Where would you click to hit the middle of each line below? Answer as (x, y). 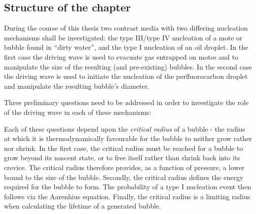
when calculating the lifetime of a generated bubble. (83, 206)
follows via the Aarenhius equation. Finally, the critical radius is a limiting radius (127, 196)
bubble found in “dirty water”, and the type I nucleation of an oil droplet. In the (126, 47)
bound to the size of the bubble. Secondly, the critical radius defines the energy (124, 177)
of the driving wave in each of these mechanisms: (78, 112)
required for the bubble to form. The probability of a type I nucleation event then (128, 187)
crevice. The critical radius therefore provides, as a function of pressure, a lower (124, 167)
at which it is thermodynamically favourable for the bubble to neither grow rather (128, 138)
